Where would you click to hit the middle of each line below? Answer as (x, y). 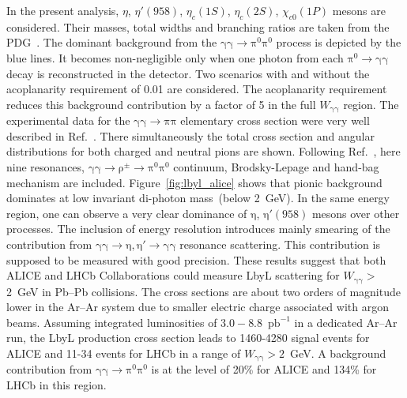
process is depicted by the (339, 42)
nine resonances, (45, 167)
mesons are (359, 10)
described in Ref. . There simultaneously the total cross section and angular (190, 135)
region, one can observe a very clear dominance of (127, 213)
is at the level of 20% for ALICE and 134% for (264, 369)
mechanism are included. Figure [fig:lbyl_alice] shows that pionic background (194, 182)
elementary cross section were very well (275, 120)
